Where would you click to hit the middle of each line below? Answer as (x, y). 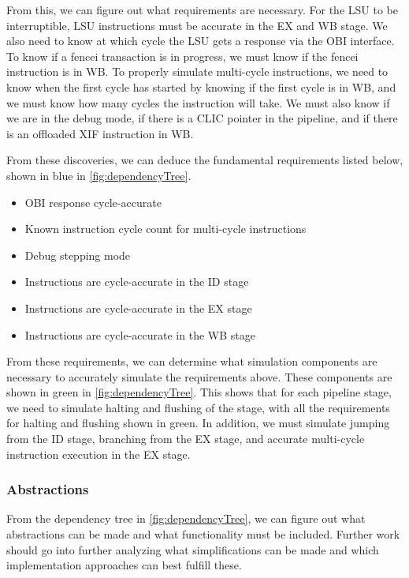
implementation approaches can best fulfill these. (124, 565)
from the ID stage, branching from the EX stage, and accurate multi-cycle (186, 439)
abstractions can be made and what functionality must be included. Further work (203, 534)
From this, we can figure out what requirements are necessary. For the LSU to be (202, 9)
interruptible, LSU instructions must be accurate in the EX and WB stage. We (197, 25)
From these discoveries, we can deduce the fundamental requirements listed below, (205, 160)
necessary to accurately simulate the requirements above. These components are (199, 376)
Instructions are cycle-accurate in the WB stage (140, 334)
